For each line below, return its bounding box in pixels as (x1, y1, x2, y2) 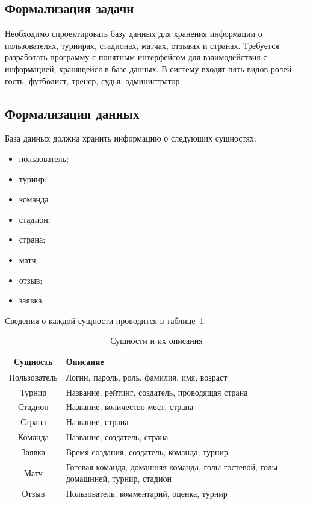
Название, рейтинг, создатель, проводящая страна (66, 385, 248, 398)
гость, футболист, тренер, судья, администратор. (5, 74, 182, 87)
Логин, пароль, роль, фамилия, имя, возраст (66, 370, 228, 383)
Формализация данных (5, 104, 140, 122)
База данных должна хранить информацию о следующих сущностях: (5, 132, 256, 145)
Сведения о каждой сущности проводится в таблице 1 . (5, 314, 206, 326)
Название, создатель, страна (66, 431, 169, 443)
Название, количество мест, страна (66, 400, 194, 413)
